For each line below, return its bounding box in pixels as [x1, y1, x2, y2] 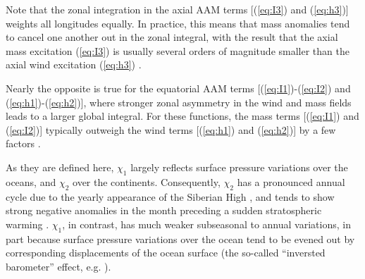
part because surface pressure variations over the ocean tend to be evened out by [6, 231, 355, 246]
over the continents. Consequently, [73, 174, 221, 189]
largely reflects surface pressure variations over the [130, 159, 348, 174]
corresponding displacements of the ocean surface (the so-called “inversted [6, 245, 326, 260]
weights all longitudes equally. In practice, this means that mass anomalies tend [6, 15, 350, 30]
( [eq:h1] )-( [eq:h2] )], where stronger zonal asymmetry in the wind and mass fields [6, 94, 352, 109]
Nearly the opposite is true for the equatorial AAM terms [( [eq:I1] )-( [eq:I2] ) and [6, 80, 351, 95]
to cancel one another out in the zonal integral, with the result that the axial [6, 30, 338, 44]
